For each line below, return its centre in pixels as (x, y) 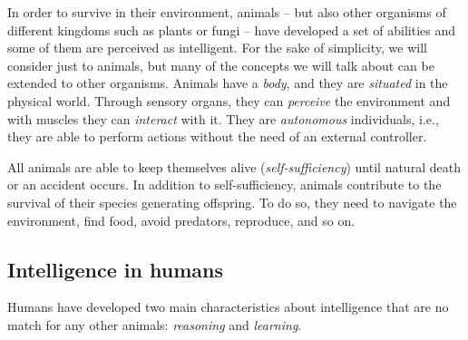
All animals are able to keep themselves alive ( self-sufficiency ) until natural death (234, 166)
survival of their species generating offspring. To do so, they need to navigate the (232, 202)
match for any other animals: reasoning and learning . (155, 324)
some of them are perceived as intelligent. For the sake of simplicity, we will (217, 48)
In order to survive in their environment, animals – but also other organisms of (227, 12)
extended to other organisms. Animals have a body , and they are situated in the (228, 83)
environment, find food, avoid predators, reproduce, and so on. (181, 220)
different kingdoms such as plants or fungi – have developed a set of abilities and (232, 29)
